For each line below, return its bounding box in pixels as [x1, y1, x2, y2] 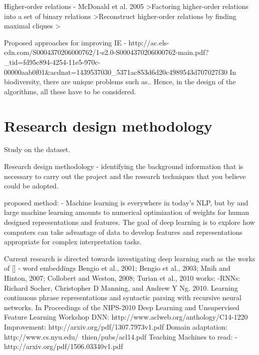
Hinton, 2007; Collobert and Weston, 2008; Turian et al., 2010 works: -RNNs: [4, 273, 241, 283]
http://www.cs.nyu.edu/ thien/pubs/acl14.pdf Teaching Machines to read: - [4, 331, 238, 342]
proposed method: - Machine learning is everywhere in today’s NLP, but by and [4, 197, 249, 207]
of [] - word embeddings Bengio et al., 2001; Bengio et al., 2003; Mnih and [4, 263, 231, 273]
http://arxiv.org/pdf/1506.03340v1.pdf [4, 341, 123, 352]
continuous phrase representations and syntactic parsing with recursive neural [4, 292, 242, 303]
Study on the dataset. [4, 144, 70, 155]
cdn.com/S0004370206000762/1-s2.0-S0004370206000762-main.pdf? [4, 47, 209, 57]
